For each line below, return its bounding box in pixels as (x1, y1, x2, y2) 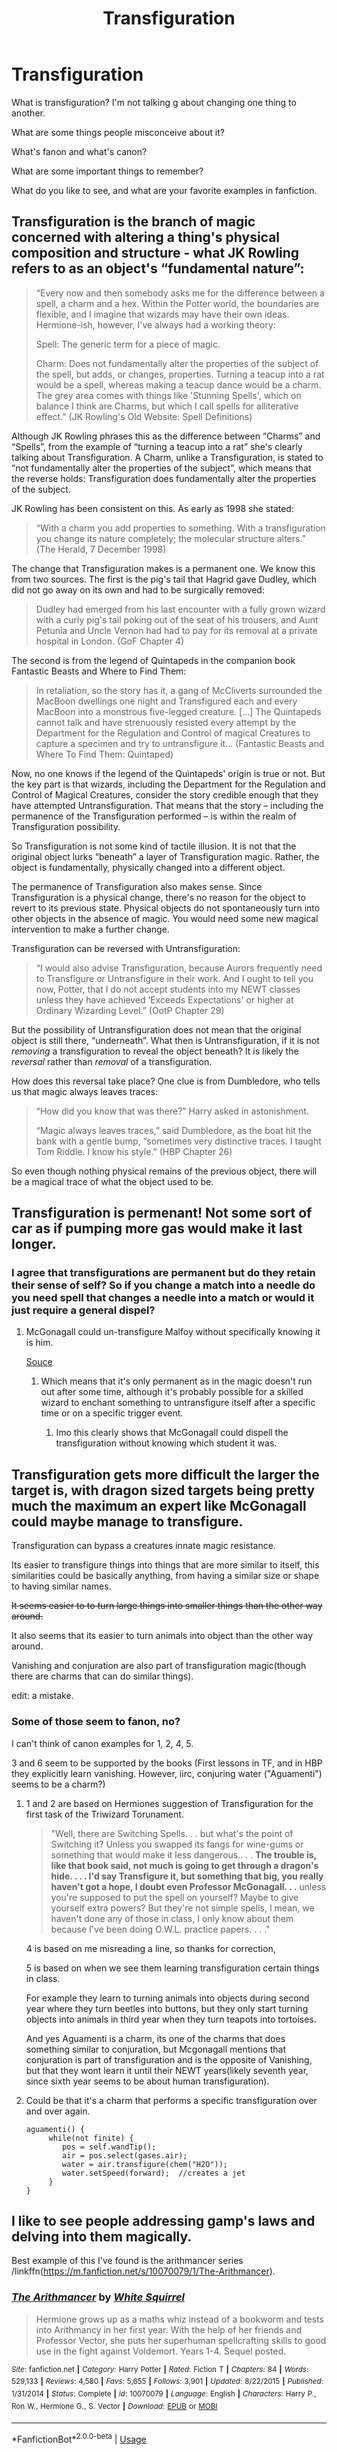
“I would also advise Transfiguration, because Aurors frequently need (35, 962, 323, 974)
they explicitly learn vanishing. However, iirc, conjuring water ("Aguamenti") (11, 1767, 323, 1779)
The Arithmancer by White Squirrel (11, 2290, 186, 2304)
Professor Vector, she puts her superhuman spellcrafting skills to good (35, 2334, 327, 2346)
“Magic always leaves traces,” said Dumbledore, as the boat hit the (35, 1124, 312, 1136)
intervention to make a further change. (11, 923, 170, 935)
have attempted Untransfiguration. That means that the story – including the (11, 799, 324, 811)
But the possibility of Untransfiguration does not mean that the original (11, 1023, 302, 1036)
